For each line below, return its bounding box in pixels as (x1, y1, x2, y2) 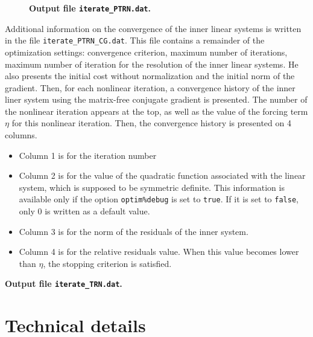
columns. (5, 129, 37, 141)
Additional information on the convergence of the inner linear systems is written (5, 22, 302, 34)
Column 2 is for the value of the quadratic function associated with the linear (19, 169, 306, 182)
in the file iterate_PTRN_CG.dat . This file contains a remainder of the (5, 34, 265, 47)
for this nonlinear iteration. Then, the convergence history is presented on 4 (11, 117, 291, 129)
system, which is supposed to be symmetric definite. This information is (19, 181, 285, 193)
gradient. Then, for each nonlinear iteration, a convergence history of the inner (5, 81, 296, 94)
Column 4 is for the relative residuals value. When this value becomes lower (19, 245, 299, 258)
